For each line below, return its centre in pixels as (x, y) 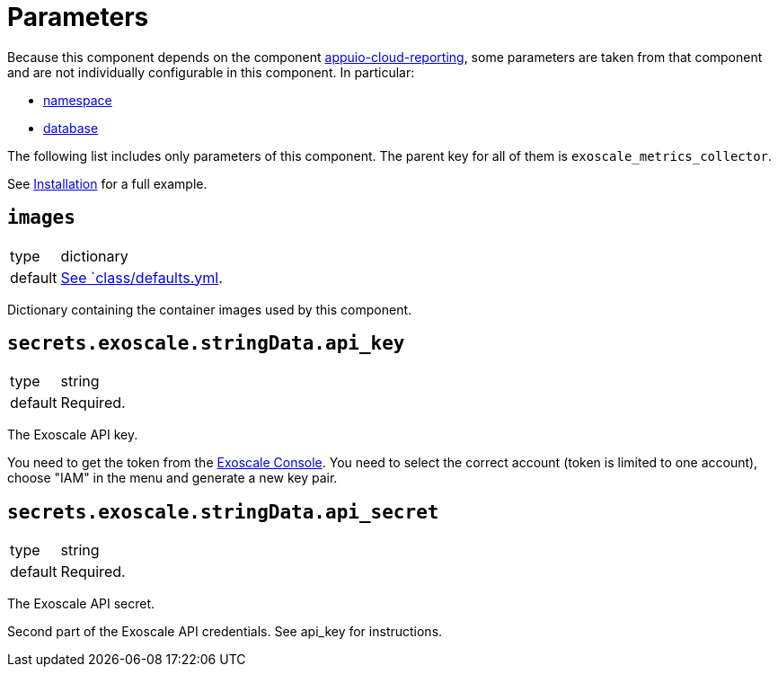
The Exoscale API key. (73, 435)
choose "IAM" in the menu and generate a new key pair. (172, 478)
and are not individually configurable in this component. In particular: (211, 72)
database (71, 128)
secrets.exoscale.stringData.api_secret (223, 512)
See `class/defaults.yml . (141, 277)
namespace (78, 100)
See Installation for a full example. (107, 183)
